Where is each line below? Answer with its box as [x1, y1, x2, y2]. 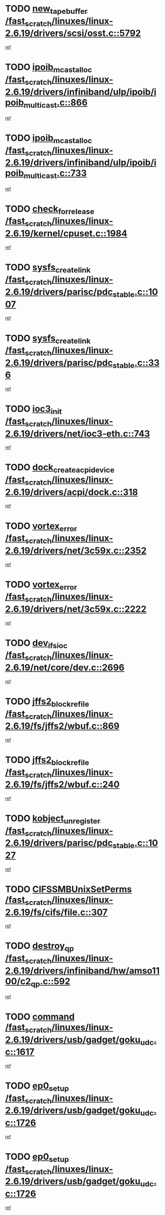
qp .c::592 [30, 976, 70, 989]
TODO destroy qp [5, 940, 74, 953]
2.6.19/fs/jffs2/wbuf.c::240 [5, 779, 120, 790]
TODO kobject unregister [5, 813, 101, 826]
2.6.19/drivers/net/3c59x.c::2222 [5, 603, 147, 614]
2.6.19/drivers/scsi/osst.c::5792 [5, 28, 141, 39]
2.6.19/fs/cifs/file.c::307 [5, 907, 108, 918]
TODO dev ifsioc [5, 637, 68, 650]
